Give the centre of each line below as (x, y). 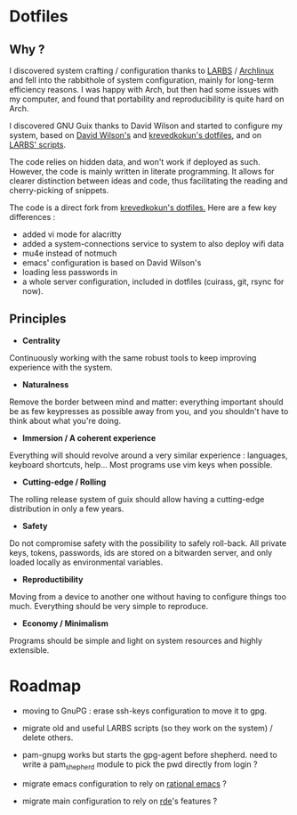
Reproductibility (52, 579)
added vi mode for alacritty (72, 234)
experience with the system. (61, 367)
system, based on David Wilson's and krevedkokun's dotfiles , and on (136, 135)
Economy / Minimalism (65, 623)
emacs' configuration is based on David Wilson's (112, 263)
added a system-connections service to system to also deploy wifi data (153, 244)
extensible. (29, 650)
